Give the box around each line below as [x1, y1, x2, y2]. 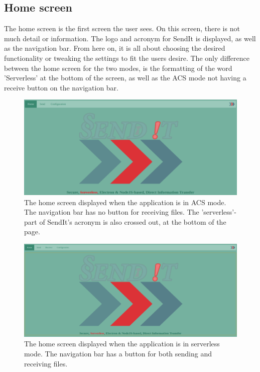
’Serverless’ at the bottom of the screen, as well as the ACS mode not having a [4, 72, 246, 83]
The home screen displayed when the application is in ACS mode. [24, 197, 226, 207]
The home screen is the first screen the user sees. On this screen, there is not [4, 23, 240, 34]
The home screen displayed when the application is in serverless [24, 338, 220, 349]
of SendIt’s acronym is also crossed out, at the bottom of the [39, 216, 226, 227]
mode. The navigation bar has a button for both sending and [24, 348, 212, 358]
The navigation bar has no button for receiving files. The [24, 207, 199, 217]
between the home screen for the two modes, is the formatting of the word [4, 62, 232, 73]
